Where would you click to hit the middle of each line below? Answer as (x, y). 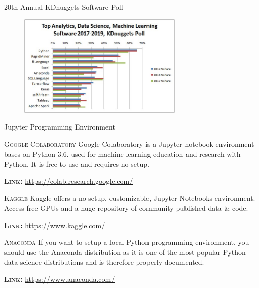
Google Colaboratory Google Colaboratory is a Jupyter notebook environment (129, 144)
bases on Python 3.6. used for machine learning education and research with (122, 154)
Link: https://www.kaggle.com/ (55, 225)
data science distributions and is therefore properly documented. (104, 262)
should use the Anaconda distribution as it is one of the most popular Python (125, 252)
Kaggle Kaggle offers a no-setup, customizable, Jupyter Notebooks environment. (130, 198)
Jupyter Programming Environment (60, 127)
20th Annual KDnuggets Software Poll (64, 7)
